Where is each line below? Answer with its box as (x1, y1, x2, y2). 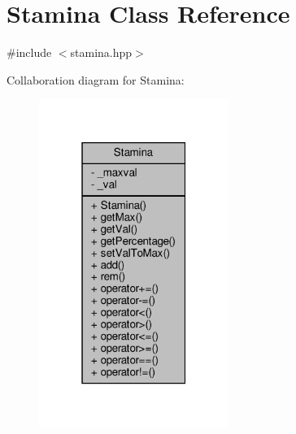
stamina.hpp (70, 44, 133, 61)
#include (7, 44, 52, 61)
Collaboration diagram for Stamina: (7, 71, 185, 88)
